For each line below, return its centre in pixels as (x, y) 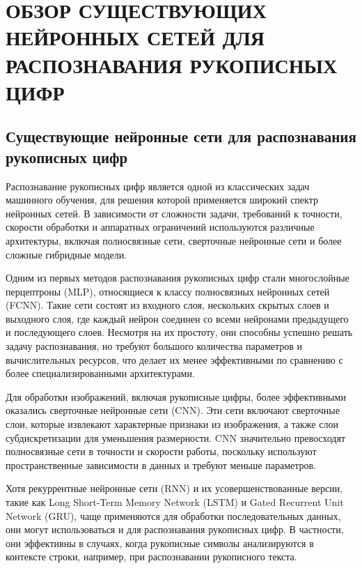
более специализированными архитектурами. (100, 373)
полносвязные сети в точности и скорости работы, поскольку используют (161, 451)
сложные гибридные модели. (66, 254)
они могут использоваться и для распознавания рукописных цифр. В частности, (175, 529)
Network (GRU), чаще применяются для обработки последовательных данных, (173, 515)
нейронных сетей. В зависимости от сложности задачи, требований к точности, (174, 213)
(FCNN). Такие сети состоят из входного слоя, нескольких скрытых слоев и (167, 305)
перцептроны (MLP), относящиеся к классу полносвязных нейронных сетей (168, 291)
